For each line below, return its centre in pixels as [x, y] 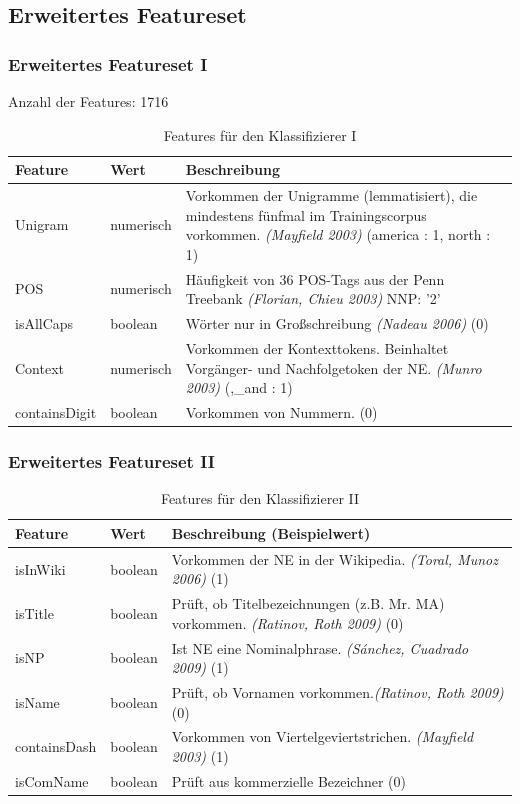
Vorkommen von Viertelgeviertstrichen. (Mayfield [322, 736]
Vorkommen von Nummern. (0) [281, 411]
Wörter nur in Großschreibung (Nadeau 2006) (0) [337, 323]
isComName [52, 780]
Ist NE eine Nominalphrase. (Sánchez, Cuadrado [320, 647]
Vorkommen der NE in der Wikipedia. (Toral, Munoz [334, 558]
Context [39, 367]
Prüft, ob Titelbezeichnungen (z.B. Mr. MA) [308, 603]
